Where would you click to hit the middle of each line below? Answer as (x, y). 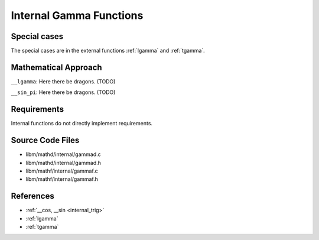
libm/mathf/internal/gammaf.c (62, 171)
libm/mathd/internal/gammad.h (64, 163)
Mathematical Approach (57, 67)
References (32, 196)
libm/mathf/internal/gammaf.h (62, 179)
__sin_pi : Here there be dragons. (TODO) (63, 92)
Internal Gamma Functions (77, 15)
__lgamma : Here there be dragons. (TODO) (63, 81)
